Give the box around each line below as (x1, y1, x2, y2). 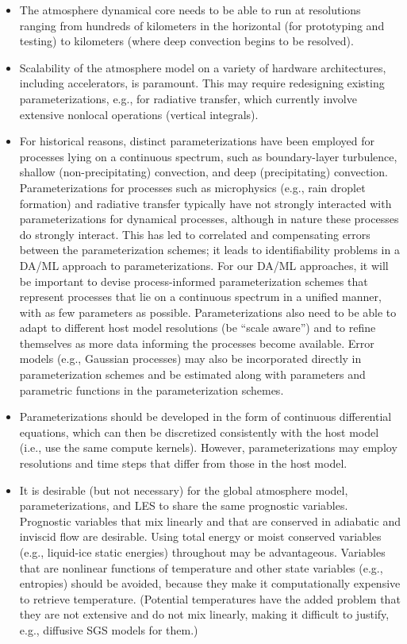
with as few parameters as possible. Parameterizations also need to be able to (19, 303, 397, 320)
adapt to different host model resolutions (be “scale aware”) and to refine (19, 319, 376, 336)
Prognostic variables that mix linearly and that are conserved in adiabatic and (19, 512, 401, 529)
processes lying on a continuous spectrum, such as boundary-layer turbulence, (19, 148, 397, 164)
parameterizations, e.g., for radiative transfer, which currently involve (19, 90, 357, 106)
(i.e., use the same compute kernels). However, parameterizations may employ (19, 439, 397, 456)
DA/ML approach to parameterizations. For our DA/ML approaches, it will (19, 256, 389, 273)
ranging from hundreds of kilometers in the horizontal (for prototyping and (19, 17, 385, 33)
